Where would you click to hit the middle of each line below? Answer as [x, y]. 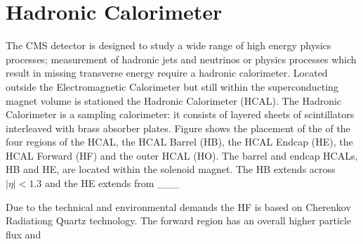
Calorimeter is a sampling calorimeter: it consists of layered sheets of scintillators [180, 114]
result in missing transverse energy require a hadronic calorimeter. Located [167, 73]
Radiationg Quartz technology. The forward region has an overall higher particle [179, 220]
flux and [24, 234]
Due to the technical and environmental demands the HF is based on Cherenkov [178, 206]
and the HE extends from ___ [112, 183]
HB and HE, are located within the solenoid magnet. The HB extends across [171, 169]
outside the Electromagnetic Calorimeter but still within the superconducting [172, 86]
